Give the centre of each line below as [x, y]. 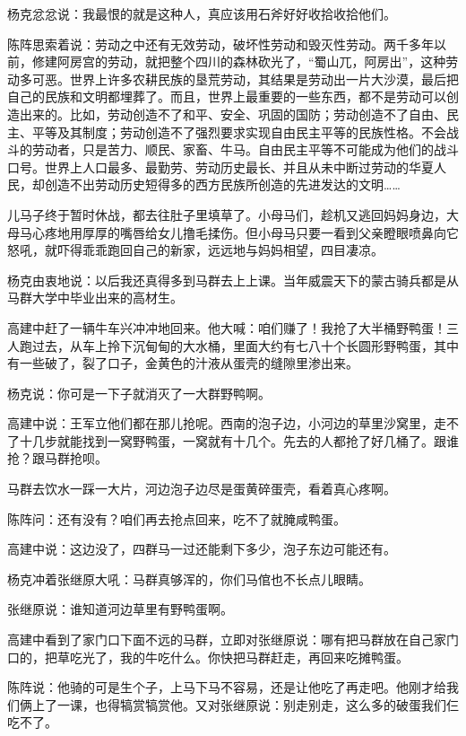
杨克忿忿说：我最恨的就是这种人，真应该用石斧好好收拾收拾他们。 [202, 13]
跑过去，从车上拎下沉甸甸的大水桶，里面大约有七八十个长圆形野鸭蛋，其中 [239, 345]
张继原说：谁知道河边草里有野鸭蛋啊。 [120, 609]
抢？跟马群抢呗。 [57, 458]
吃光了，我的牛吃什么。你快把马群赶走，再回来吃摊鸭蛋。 [239, 657]
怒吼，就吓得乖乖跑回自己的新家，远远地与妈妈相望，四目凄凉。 [195, 250]
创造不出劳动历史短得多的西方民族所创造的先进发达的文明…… [222, 184]
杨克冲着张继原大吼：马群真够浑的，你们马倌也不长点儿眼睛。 [189, 578]
